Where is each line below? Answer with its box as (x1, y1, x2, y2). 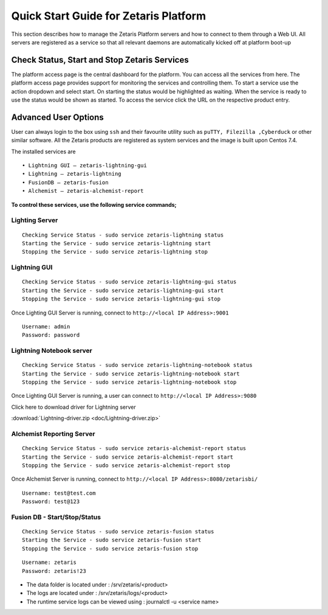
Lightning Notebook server (11, 347, 92, 355)
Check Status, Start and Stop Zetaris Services (11, 55, 189, 65)
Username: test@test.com (22, 490, 96, 496)
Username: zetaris (22, 559, 77, 566)
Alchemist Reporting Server (11, 429, 95, 438)
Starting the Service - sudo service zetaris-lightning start (22, 240, 211, 246)
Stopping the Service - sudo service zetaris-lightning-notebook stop (22, 379, 237, 386)
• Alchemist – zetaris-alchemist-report (22, 187, 144, 195)
